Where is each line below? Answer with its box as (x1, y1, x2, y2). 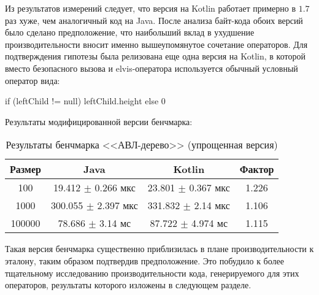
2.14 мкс (194, 198, 230, 213)
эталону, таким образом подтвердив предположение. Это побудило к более (5, 254, 284, 267)
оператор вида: (5, 74, 60, 86)
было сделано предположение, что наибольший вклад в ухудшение (5, 26, 255, 39)
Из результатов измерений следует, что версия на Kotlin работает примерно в (5, 2, 296, 14)
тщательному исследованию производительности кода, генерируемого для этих (5, 266, 299, 279)
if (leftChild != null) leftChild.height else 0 (5, 94, 166, 107)
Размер (10, 162, 41, 177)
